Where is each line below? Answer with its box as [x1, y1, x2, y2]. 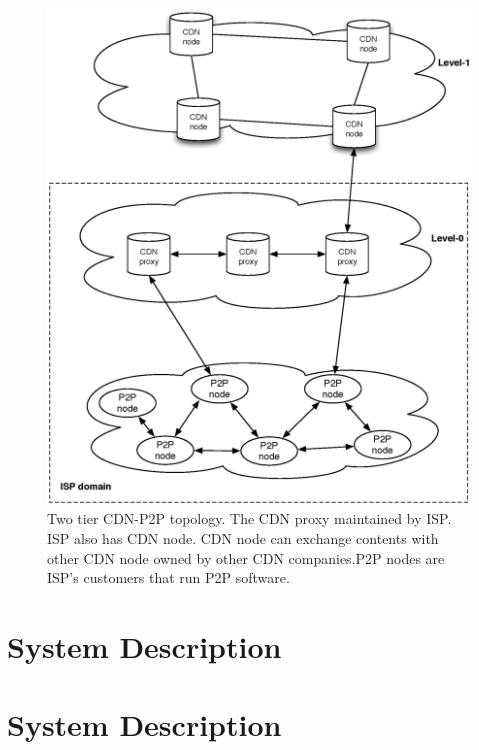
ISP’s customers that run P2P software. [47, 567, 290, 588]
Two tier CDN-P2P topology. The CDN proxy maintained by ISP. [47, 508, 452, 529]
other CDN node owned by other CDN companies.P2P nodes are [47, 547, 445, 568]
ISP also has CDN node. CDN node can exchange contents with [47, 527, 439, 548]
